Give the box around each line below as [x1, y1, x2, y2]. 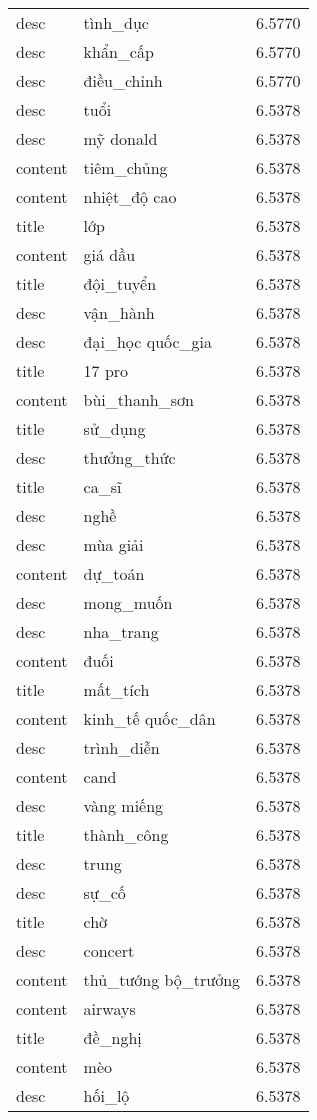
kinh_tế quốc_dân [83, 707, 216, 730]
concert [83, 939, 135, 962]
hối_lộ [83, 1084, 130, 1107]
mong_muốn [83, 591, 173, 614]
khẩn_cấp [83, 40, 154, 63]
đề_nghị [83, 1026, 142, 1049]
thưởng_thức [83, 446, 176, 469]
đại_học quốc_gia [83, 330, 213, 353]
